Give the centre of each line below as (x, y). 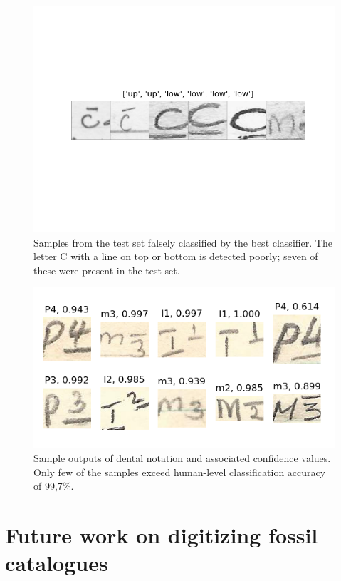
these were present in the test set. (107, 270)
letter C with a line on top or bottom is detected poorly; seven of (176, 256)
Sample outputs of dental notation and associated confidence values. (182, 457)
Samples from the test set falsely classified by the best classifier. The (183, 242)
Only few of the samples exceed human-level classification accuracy (180, 472)
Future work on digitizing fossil (162, 534)
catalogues (57, 563)
